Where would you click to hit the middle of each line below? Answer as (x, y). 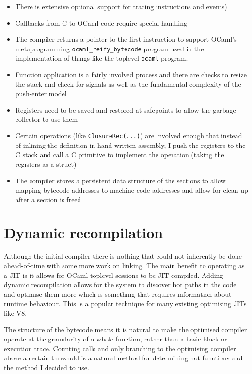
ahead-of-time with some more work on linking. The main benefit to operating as (124, 265)
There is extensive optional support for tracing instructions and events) (121, 6)
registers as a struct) (46, 164)
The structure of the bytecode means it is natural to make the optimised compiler (126, 329)
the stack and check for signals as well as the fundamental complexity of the (128, 84)
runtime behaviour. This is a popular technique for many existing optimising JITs (125, 303)
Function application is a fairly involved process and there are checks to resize (131, 74)
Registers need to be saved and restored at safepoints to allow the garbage (126, 109)
